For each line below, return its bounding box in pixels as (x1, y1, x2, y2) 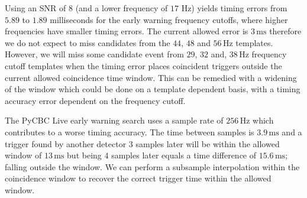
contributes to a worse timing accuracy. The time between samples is (5, 125, 254, 138)
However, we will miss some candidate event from (5, 48, 184, 60)
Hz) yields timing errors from (181, 2, 287, 14)
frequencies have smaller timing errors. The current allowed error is (5, 25, 248, 37)
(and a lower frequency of (75, 2, 168, 14)
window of (5, 149, 42, 161)
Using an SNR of (5, 2, 66, 14)
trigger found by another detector (5, 137, 127, 150)
